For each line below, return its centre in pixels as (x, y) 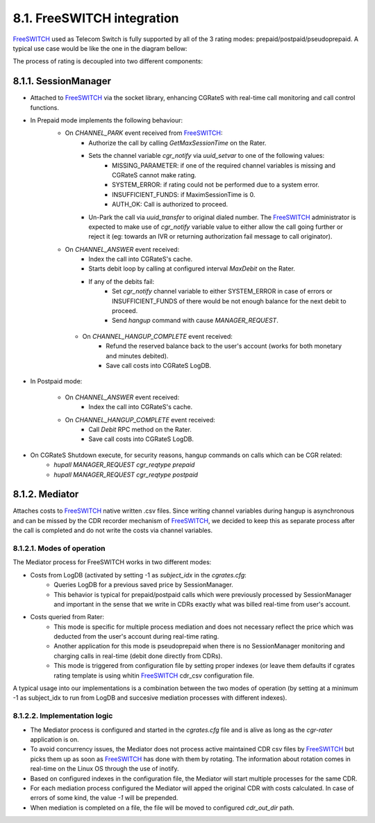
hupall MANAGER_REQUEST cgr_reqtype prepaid (124, 465)
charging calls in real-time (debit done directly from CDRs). (138, 656)
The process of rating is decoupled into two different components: (108, 61)
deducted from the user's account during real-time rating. (136, 637)
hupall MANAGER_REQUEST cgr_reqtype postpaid (126, 474)
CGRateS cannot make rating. (155, 175)
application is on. (55, 739)
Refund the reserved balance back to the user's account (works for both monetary (224, 346)
